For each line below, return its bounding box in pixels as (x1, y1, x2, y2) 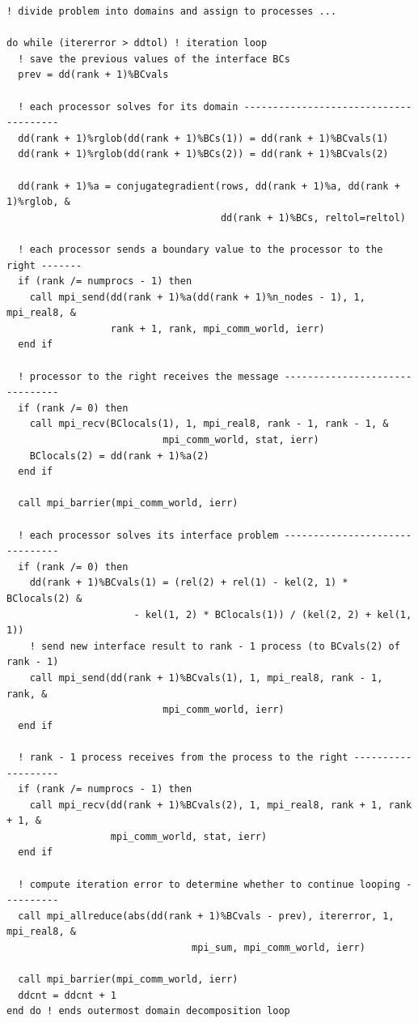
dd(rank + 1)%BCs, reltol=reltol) (220, 211, 406, 224)
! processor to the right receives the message (18, 370, 279, 382)
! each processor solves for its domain (18, 100, 239, 113)
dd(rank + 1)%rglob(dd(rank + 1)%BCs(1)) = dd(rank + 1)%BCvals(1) (18, 132, 389, 144)
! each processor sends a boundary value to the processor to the (18, 243, 383, 255)
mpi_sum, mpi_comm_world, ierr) (192, 942, 365, 954)
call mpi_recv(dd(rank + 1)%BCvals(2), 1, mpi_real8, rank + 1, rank (29, 799, 412, 811)
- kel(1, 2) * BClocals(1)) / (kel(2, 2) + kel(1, (133, 608, 412, 620)
